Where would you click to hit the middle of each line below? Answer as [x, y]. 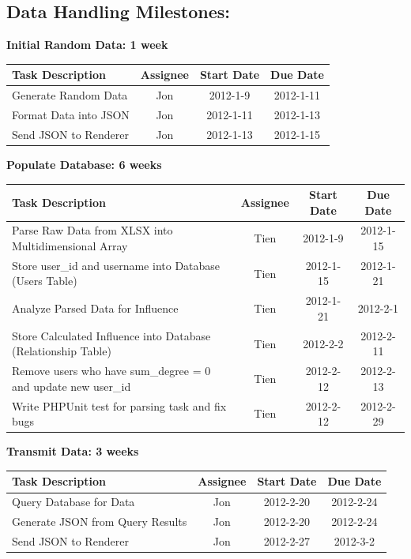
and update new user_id [72, 386]
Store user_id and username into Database [116, 265]
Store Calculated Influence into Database [111, 335]
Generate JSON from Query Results [100, 521]
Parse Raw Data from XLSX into [92, 230]
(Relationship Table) [62, 351]
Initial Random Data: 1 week [87, 45]
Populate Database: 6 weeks [84, 164]
